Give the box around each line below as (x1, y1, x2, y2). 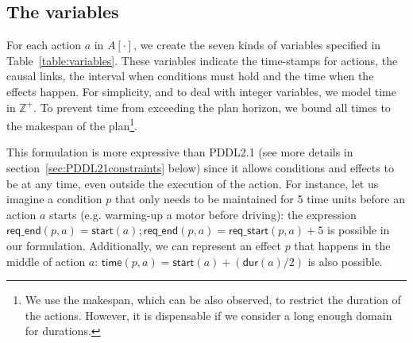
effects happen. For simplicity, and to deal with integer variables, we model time (6, 83, 396, 99)
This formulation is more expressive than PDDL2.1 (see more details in (6, 144, 353, 160)
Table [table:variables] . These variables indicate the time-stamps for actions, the (6, 52, 398, 68)
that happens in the (294, 237, 391, 253)
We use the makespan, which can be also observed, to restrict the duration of (25, 291, 401, 308)
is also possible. (307, 252, 383, 269)
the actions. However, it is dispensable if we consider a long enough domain (25, 306, 392, 323)
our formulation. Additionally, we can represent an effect (6, 237, 281, 253)
